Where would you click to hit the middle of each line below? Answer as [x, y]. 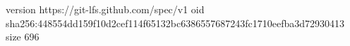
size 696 [23, 37]
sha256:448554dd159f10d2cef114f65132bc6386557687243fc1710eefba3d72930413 [175, 23]
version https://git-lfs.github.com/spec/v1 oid [105, 9]
